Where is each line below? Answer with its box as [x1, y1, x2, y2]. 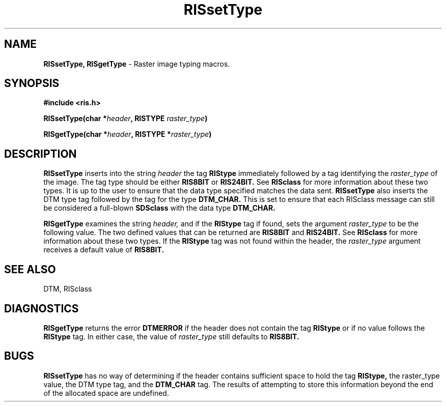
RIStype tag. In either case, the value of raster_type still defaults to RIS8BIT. [43, 332, 299, 341]
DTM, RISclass [43, 284, 92, 294]
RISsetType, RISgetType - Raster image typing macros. [43, 59, 230, 68]
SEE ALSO [4, 263, 56, 276]
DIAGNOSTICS [4, 302, 79, 315]
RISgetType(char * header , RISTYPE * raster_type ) [43, 130, 212, 139]
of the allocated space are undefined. [43, 388, 169, 397]
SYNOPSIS [4, 77, 60, 90]
